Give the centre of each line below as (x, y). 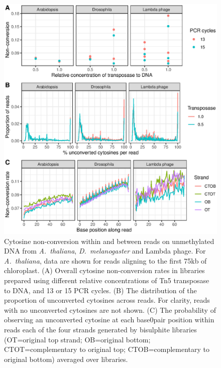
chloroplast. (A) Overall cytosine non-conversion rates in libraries (104, 270)
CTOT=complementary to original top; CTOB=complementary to (107, 349)
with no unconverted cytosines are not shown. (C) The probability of (110, 310)
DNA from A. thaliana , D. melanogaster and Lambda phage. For (105, 251)
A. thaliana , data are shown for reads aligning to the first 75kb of (105, 260)
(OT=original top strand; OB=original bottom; (77, 339)
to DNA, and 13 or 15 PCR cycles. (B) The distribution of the (100, 290)
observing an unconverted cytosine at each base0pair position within (109, 320)
